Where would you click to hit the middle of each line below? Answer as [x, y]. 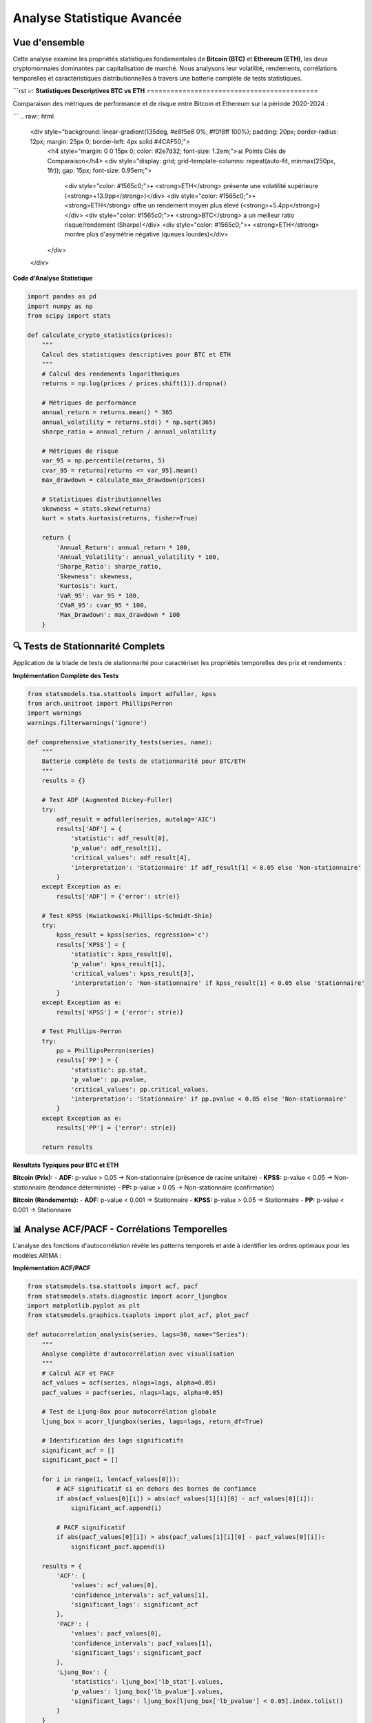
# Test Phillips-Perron [82, 1031]
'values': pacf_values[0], [116, 1634]
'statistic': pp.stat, [109, 1070]
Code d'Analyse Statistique [53, 278]
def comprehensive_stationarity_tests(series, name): [120, 742]
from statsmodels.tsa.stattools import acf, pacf [113, 1286]
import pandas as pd [62, 297]
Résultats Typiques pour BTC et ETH [66, 1165]
